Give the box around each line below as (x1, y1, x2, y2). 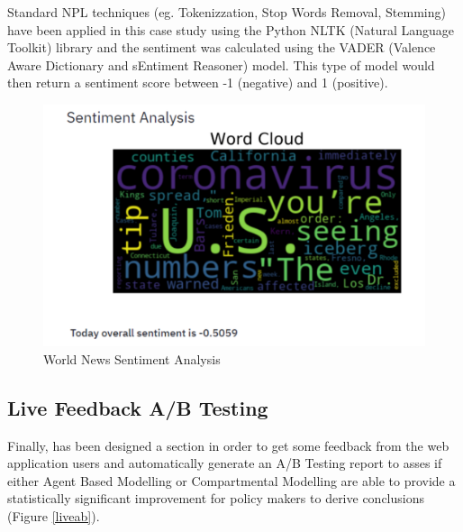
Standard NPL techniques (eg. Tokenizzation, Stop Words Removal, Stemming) (7, 3, 446, 21)
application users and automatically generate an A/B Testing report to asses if (7, 454, 442, 472)
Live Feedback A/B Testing (7, 393, 268, 421)
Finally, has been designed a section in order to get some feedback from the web (7, 436, 449, 454)
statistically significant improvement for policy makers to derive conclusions (7, 489, 424, 508)
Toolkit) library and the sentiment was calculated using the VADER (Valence (7, 38, 436, 57)
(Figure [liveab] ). (7, 507, 100, 526)
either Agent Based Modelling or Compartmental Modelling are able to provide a (7, 471, 456, 490)
